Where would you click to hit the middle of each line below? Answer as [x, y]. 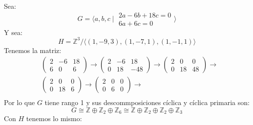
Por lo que [20, 102]
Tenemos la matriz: [33, 50]
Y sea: [13, 32]
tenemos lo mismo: [54, 118]
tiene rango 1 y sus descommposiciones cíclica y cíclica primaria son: [147, 102]
